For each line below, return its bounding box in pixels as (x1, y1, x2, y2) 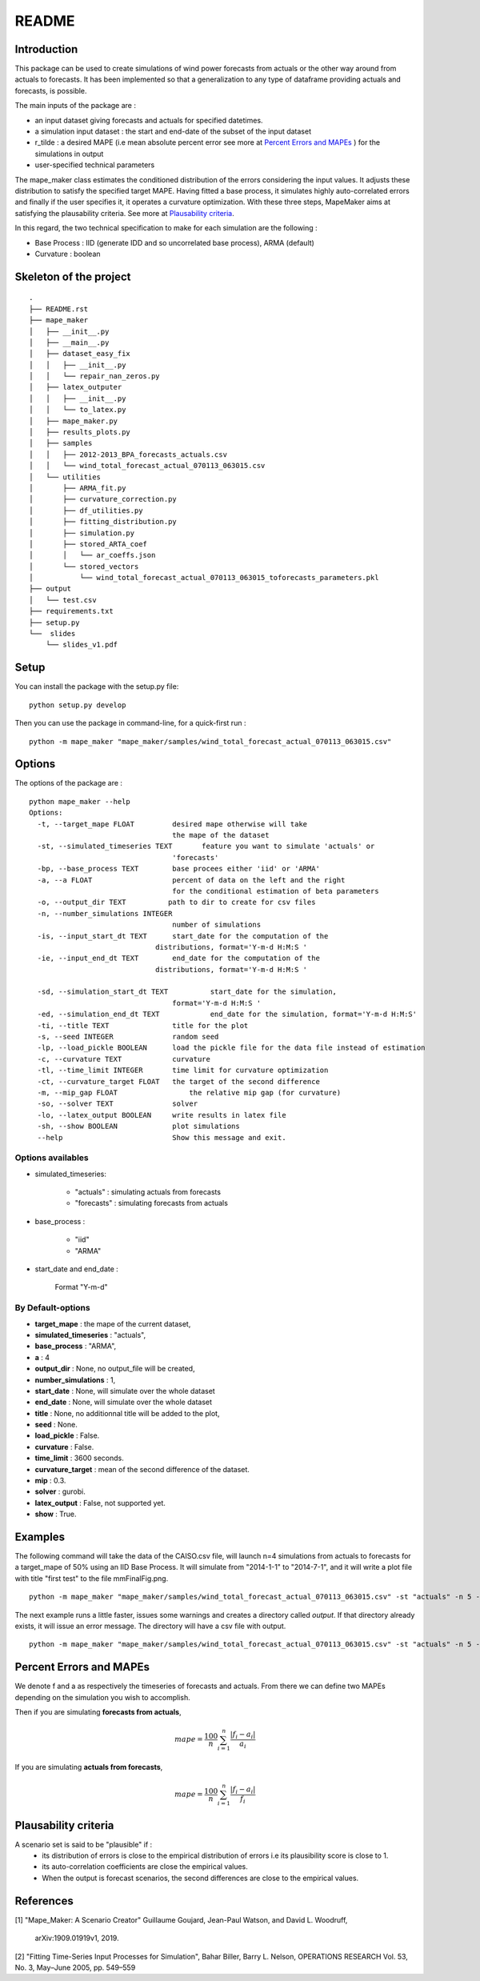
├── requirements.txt (29, 606, 114, 616)
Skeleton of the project (14, 270, 131, 283)
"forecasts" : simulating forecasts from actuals (74, 1199, 228, 1208)
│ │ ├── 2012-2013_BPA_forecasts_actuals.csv (29, 450, 228, 459)
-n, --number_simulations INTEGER (37, 909, 173, 918)
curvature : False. (34, 1442, 94, 1451)
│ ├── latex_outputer (29, 382, 122, 392)
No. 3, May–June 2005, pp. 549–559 (14, 1963, 136, 1972)
